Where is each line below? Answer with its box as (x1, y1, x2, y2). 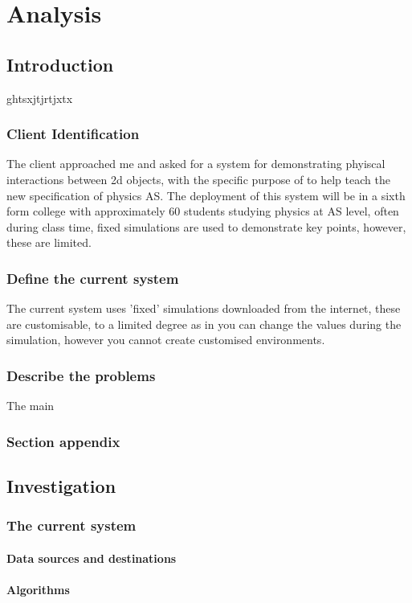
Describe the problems (6, 365, 156, 385)
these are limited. (6, 234, 92, 251)
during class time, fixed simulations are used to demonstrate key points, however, (6, 218, 406, 235)
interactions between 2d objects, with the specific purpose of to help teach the (6, 170, 390, 187)
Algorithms (6, 581, 70, 598)
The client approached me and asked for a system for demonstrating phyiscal (6, 155, 385, 172)
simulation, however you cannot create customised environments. (6, 331, 325, 348)
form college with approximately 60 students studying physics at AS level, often (6, 203, 399, 219)
